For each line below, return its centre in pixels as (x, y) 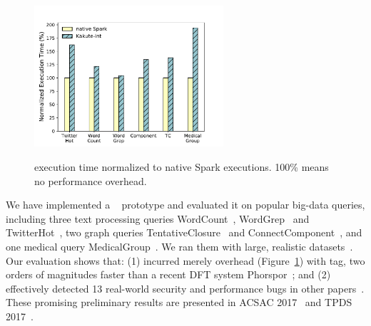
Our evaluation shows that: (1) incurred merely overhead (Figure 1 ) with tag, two (185, 260)
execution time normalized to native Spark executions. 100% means (182, 167)
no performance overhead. (91, 180)
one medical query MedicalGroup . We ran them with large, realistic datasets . (179, 246)
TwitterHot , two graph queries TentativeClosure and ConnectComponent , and (184, 232)
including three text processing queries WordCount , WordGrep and (158, 218)
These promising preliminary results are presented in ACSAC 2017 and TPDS (179, 302)
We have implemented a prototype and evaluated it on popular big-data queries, (185, 205)
